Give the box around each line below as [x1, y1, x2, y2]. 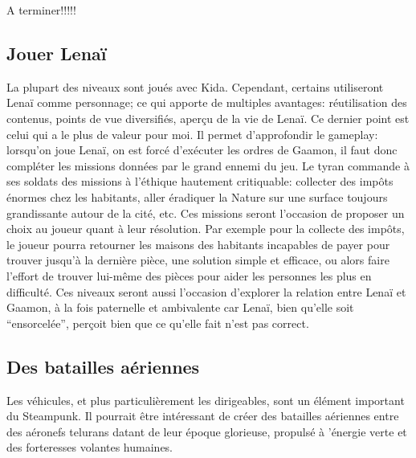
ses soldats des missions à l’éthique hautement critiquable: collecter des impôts [6, 173, 394, 190]
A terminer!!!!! [6, 2, 76, 18]
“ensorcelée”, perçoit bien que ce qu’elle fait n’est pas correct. [6, 314, 309, 331]
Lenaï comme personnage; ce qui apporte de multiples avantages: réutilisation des [6, 94, 407, 111]
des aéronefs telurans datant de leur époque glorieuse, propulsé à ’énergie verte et [6, 423, 407, 440]
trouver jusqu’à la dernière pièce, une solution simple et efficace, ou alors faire [6, 251, 389, 268]
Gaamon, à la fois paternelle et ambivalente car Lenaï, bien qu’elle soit [6, 299, 354, 316]
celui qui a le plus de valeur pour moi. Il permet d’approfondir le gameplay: [6, 125, 378, 142]
